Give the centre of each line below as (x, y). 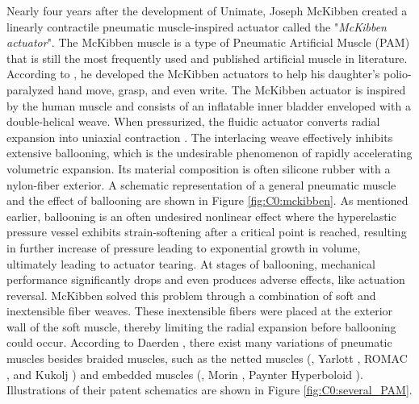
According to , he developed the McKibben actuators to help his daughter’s (193, 74)
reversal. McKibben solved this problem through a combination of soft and (191, 295)
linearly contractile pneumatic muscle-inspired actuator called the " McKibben (197, 26)
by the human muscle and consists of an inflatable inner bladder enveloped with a (209, 105)
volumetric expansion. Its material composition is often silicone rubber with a (199, 168)
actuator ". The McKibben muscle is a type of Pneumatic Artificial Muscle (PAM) (208, 42)
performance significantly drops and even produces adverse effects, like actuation (206, 279)
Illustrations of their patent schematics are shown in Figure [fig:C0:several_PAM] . (209, 390)
